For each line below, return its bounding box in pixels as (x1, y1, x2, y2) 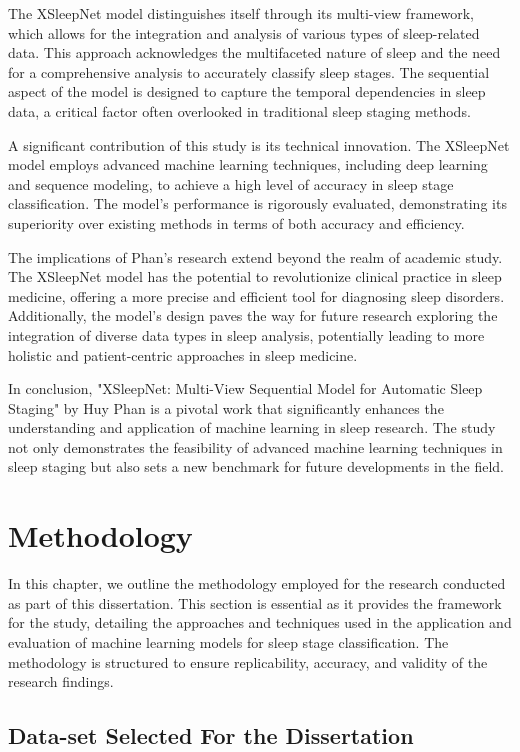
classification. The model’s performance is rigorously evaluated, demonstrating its (8, 193, 507, 214)
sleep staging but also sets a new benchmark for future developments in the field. (8, 456, 505, 477)
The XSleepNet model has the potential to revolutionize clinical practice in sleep (8, 266, 502, 287)
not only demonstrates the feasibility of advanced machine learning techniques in (8, 436, 503, 457)
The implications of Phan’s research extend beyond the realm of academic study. (8, 246, 503, 267)
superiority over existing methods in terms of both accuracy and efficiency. (8, 212, 465, 233)
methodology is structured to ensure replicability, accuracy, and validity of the (8, 651, 488, 672)
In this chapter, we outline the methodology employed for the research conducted (8, 573, 506, 594)
